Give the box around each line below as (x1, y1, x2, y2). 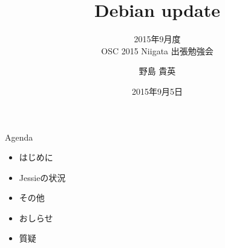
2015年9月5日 (132, 84, 183, 97)
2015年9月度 (134, 33, 181, 45)
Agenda (5, 130, 33, 143)
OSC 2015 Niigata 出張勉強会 (101, 44, 214, 57)
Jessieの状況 (19, 171, 66, 183)
